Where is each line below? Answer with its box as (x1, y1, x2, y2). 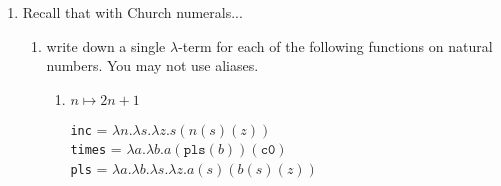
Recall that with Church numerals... (22, 2, 243, 22)
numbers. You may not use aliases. (46, 55, 259, 76)
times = (70, 138, 122, 159)
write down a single (46, 35, 166, 56)
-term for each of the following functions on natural (178, 35, 493, 56)
